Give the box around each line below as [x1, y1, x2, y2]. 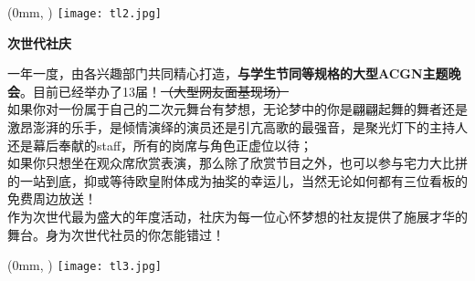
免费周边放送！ [7, 189, 97, 208]
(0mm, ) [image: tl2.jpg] [7, 3, 162, 21]
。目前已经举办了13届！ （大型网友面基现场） [20, 81, 289, 100]
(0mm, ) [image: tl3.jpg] [7, 255, 162, 275]
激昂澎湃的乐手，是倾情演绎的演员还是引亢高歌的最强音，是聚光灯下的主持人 [7, 118, 468, 137]
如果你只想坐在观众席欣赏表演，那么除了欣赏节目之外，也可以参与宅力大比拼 [7, 153, 468, 172]
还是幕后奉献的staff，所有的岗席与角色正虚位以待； [7, 135, 313, 154]
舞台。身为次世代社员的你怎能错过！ [7, 224, 225, 244]
